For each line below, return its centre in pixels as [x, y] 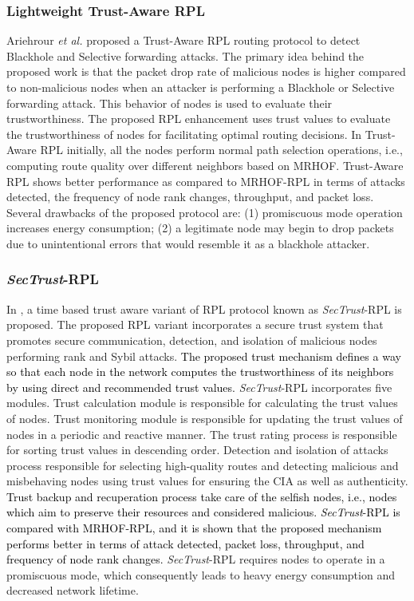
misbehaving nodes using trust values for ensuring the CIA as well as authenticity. [207, 481]
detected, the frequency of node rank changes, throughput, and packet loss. [190, 197]
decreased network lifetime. [73, 590]
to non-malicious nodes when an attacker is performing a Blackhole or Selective [201, 87]
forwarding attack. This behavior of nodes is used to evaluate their [170, 103]
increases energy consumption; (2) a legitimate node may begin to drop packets [200, 228]
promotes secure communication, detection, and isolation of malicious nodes [192, 340]
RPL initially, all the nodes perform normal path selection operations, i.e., [221, 150]
